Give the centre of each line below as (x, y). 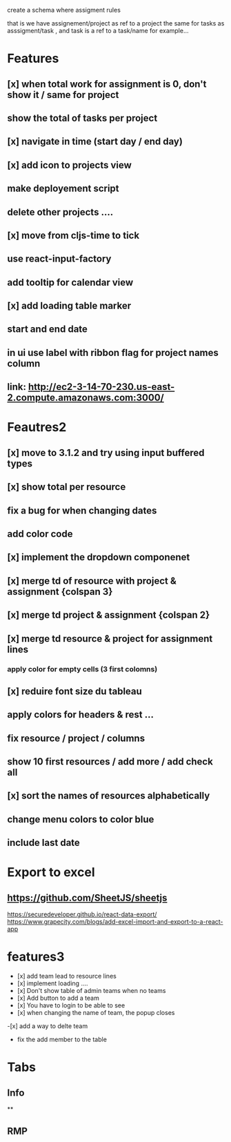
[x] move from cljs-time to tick (73, 235)
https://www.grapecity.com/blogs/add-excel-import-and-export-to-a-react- (115, 922)
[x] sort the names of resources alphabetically (109, 796)
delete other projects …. (60, 212)
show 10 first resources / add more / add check (110, 762)
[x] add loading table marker (69, 306)
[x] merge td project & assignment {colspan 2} (109, 615)
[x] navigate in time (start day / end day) (95, 142)
